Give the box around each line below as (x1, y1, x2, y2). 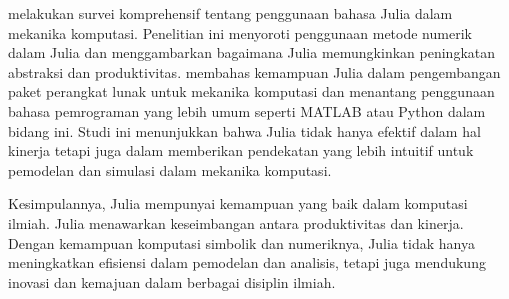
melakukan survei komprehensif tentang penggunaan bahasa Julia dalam (8, 3, 453, 23)
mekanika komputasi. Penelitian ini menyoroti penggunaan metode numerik (8, 22, 472, 43)
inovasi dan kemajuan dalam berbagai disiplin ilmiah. (8, 271, 336, 292)
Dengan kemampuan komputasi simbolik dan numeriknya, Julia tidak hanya (8, 232, 475, 253)
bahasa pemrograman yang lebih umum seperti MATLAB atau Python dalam (8, 100, 486, 121)
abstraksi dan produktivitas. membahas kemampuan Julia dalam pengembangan (8, 61, 501, 82)
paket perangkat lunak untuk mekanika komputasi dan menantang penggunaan (8, 81, 495, 102)
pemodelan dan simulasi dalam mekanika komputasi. (8, 159, 332, 180)
